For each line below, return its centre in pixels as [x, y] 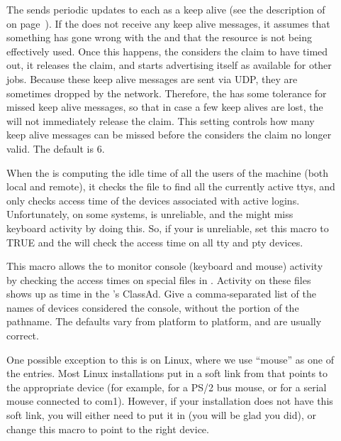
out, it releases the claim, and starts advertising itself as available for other [169, 65]
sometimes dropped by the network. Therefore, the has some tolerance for [167, 93]
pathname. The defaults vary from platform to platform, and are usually [164, 321]
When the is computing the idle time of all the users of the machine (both [168, 172]
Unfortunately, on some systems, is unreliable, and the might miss [150, 214]
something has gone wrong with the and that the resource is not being [159, 37]
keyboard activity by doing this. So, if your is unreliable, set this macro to [168, 228]
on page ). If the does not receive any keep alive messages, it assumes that [168, 23]
